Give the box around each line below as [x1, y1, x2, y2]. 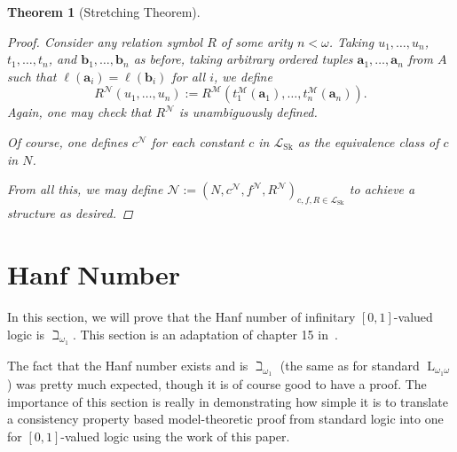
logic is [7, 324, 45, 343]
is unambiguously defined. [178, 103, 318, 121]
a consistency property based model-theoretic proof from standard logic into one [7, 409, 444, 428]
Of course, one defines [7, 132, 128, 151]
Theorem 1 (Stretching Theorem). [7, 3, 201, 20]
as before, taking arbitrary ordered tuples [133, 50, 353, 68]
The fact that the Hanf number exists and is [7, 355, 248, 374]
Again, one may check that [7, 103, 152, 121]
